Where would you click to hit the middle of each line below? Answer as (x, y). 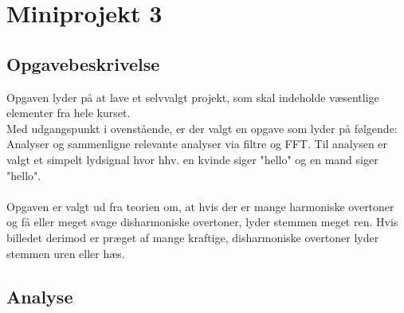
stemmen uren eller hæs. (66, 253)
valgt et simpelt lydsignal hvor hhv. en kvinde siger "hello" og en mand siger (192, 159)
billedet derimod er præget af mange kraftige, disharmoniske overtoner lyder (193, 237)
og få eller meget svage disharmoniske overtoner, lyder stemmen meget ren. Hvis (202, 222)
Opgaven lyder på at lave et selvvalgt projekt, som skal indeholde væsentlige (193, 97)
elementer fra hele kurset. (69, 113)
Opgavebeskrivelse (83, 63)
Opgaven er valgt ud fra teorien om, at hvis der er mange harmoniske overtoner (200, 206)
